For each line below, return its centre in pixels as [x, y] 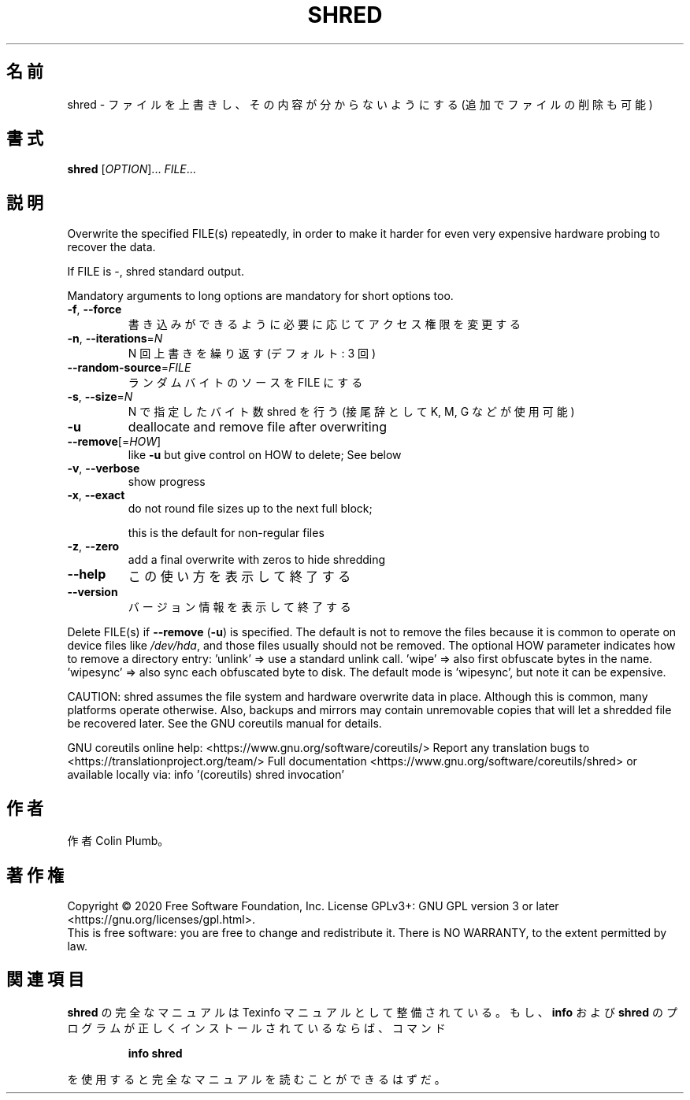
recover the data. [111, 247]
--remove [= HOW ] [114, 442]
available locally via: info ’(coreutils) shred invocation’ [206, 775]
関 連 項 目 [45, 980]
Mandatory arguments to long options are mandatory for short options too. [260, 296]
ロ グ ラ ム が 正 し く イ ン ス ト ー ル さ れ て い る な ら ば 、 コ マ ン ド [256, 1028]
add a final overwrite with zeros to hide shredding [257, 560]
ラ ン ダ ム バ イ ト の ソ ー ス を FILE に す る [245, 383]
